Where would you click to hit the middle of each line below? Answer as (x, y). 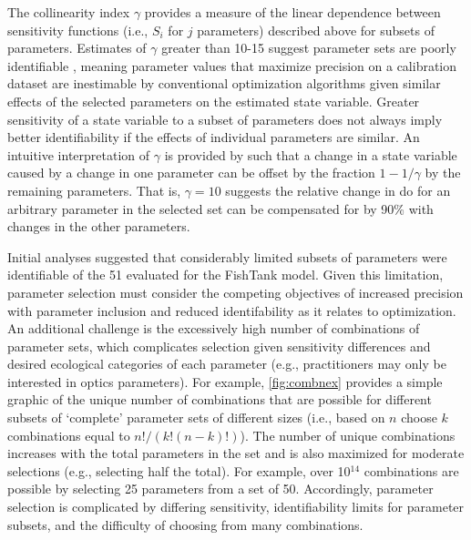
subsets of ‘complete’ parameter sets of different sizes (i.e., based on (196, 418)
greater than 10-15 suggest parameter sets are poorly (309, 48)
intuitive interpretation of (79, 154)
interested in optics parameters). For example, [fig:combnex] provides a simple (225, 381)
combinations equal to (69, 435)
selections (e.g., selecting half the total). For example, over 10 (179, 470)
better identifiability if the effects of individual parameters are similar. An (214, 137)
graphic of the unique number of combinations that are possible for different (220, 399)
